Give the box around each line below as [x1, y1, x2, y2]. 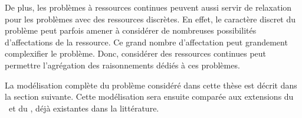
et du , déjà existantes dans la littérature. [8, 101, 159, 114]
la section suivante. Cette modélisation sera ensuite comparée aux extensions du [5, 90, 294, 103]
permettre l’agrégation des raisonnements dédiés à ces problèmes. [5, 58, 240, 71]
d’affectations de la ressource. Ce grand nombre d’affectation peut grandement [5, 35, 288, 48]
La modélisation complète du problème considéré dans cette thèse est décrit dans [5, 78, 297, 91]
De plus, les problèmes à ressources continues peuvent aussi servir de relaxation [5, 1, 292, 13]
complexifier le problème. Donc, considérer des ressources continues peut [5, 47, 267, 60]
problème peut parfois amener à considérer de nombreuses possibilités [5, 24, 257, 37]
